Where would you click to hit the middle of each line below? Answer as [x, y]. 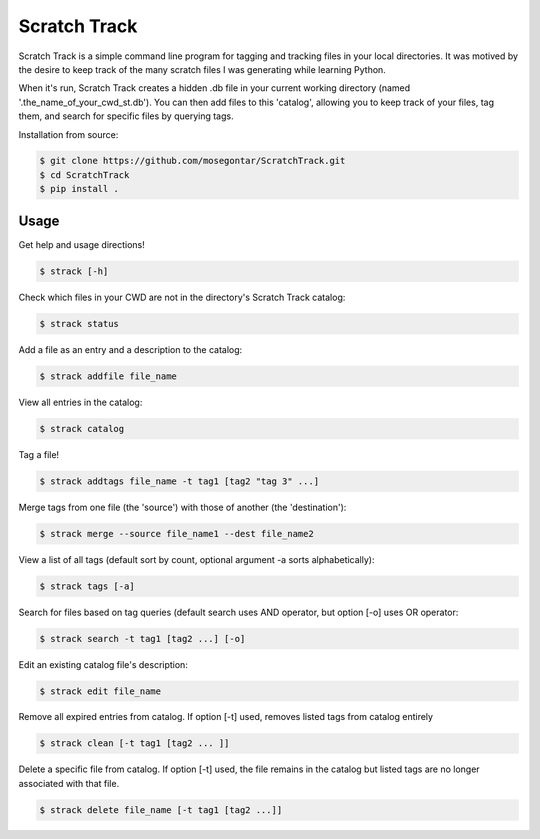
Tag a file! [39, 454]
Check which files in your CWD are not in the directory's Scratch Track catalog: [182, 297]
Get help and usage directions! [81, 244]
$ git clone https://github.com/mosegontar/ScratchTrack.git [192, 161]
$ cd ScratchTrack [84, 174]
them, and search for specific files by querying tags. [126, 116]
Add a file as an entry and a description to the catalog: [130, 349]
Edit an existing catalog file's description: [103, 664]
